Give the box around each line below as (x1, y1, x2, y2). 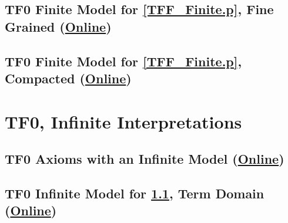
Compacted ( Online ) (5, 69, 132, 87)
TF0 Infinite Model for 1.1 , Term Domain (5, 184, 264, 202)
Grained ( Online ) (5, 17, 112, 35)
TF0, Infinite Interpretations (5, 109, 242, 133)
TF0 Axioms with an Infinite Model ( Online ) (5, 150, 284, 168)
